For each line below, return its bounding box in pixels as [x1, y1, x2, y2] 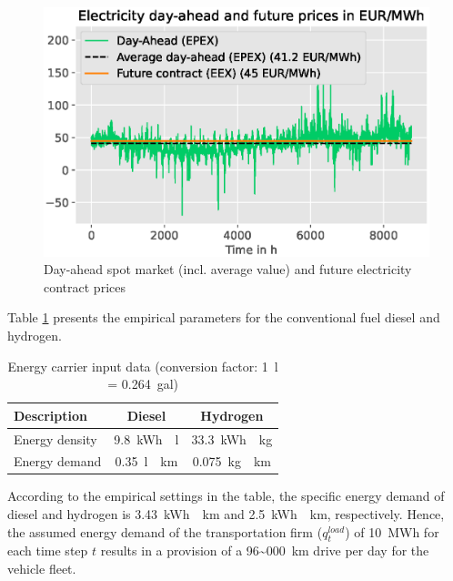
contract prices [44, 277, 126, 296]
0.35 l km [115, 452, 178, 471]
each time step [7, 541, 88, 560]
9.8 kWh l [114, 429, 179, 448]
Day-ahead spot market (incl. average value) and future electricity [44, 260, 412, 279]
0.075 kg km [192, 452, 272, 471]
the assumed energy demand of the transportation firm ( [7, 522, 323, 541]
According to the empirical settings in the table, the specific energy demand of [7, 486, 445, 505]
